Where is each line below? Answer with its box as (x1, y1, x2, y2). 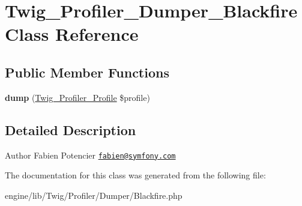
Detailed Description (5, 120, 136, 139)
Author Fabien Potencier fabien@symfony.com (5, 148, 176, 161)
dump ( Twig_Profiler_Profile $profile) (5, 91, 150, 103)
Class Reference (5, 22, 139, 46)
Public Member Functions (5, 62, 169, 81)
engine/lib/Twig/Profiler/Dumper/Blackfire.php (5, 189, 183, 201)
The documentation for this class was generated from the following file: (5, 169, 266, 181)
